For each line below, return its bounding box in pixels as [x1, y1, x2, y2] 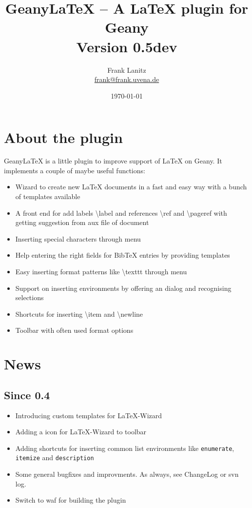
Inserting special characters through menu [15, 233, 141, 244]
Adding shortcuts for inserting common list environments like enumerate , [15, 443, 234, 453]
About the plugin [4, 127, 123, 147]
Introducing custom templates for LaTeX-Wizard [15, 410, 162, 420]
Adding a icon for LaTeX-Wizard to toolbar [15, 427, 147, 437]
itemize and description [15, 452, 94, 463]
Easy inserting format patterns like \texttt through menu [15, 266, 187, 276]
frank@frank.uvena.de [94, 74, 159, 84]
